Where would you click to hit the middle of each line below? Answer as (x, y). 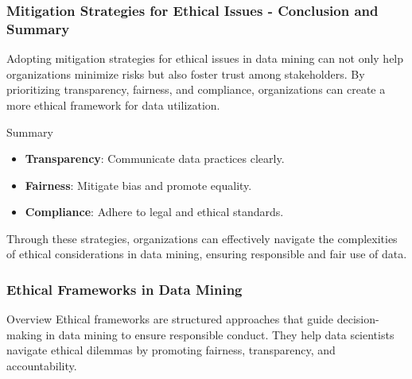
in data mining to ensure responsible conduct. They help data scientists (220, 334)
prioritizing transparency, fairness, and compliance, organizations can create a (196, 89)
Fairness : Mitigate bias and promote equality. (138, 185)
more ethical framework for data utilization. (113, 104)
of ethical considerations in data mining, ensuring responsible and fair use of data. (207, 254)
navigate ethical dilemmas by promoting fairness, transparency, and (171, 350)
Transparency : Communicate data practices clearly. (155, 159)
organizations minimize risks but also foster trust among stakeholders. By (186, 73)
